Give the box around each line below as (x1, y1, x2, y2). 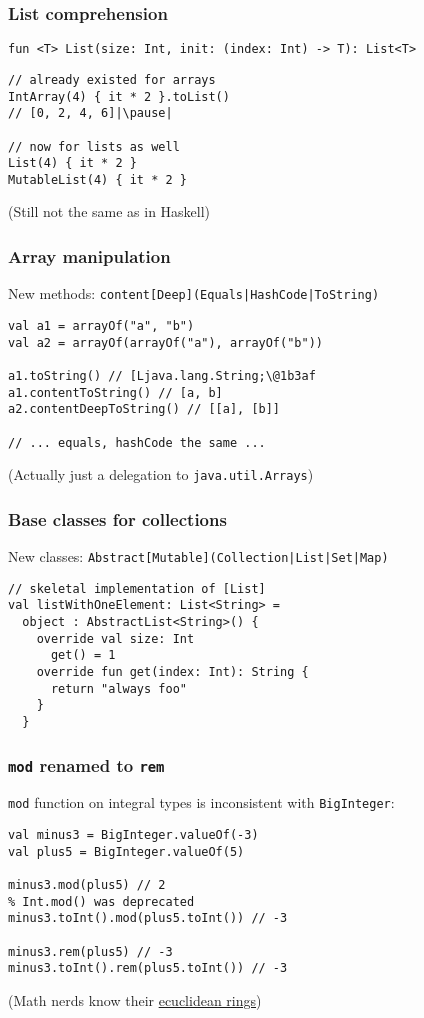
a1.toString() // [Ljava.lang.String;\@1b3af (8, 368, 316, 383)
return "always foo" (50, 681, 187, 696)
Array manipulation (8, 243, 171, 268)
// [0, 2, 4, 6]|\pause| (8, 106, 173, 121)
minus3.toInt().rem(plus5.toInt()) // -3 (8, 961, 288, 976)
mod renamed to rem (8, 752, 165, 777)
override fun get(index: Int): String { (36, 665, 309, 679)
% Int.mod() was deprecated (8, 894, 195, 909)
